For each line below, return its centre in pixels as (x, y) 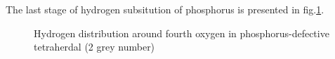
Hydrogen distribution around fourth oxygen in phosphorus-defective (182, 33)
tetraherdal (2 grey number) (94, 47)
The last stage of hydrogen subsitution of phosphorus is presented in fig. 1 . (165, 9)
